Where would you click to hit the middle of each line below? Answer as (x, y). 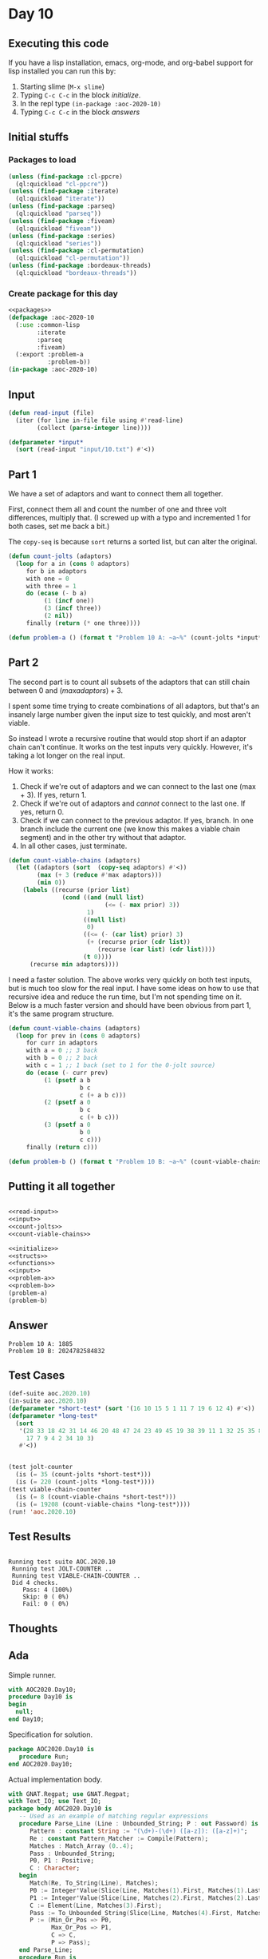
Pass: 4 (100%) (48, 1590)
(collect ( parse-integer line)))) (94, 428)
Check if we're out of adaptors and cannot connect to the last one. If (132, 803)
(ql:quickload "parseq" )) (59, 214)
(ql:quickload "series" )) (59, 243)
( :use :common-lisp (48, 325)
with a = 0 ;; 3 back (62, 1051)
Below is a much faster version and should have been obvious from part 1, (130, 1005)
